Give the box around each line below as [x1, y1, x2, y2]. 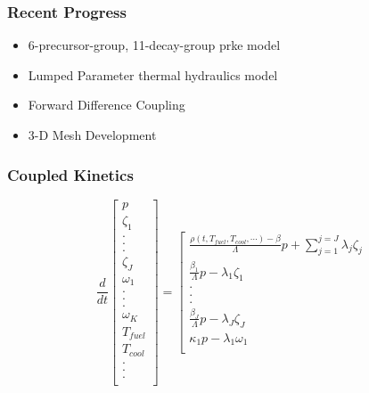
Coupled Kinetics [7, 163, 134, 185]
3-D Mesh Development [28, 126, 157, 143]
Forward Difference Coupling [28, 95, 185, 114]
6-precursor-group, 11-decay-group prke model [28, 36, 281, 54]
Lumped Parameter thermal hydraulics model [28, 65, 278, 84]
